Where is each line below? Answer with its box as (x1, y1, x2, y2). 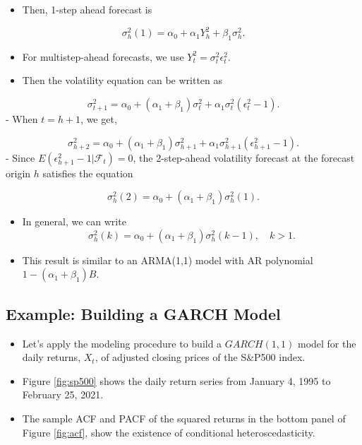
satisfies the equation (42, 165, 133, 180)
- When (6, 112, 38, 126)
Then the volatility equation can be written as (22, 73, 223, 88)
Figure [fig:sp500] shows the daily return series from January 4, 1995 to (22, 373, 331, 388)
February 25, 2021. (22, 387, 104, 402)
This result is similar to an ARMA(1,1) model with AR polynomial (22, 252, 313, 267)
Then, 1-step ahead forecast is (22, 2, 152, 16)
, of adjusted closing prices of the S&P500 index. (95, 350, 306, 364)
